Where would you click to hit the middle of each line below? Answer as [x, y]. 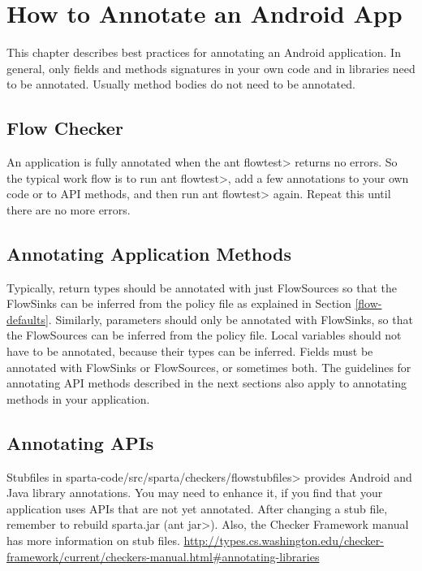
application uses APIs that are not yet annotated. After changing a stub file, [197, 508]
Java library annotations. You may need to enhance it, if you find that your [195, 493]
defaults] [28, 319]
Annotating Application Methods [149, 253]
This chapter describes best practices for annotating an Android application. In [204, 52]
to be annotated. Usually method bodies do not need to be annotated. [181, 84]
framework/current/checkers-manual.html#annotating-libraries [163, 556]
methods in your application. [78, 398]
